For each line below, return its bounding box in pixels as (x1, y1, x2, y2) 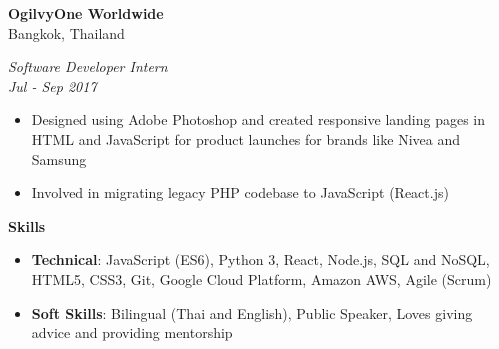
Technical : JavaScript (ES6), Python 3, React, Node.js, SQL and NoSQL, (31, 249, 490, 270)
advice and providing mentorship (31, 322, 233, 343)
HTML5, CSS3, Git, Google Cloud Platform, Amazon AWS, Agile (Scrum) (31, 268, 492, 289)
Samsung (31, 148, 87, 169)
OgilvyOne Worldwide (8, 3, 164, 23)
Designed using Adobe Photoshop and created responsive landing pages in (31, 109, 486, 130)
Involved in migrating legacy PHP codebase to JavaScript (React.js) (31, 182, 449, 203)
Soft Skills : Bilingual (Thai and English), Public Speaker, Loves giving (31, 302, 473, 323)
